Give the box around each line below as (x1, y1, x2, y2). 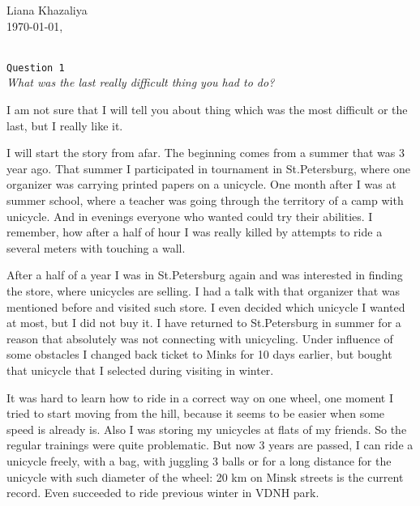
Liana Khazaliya (6, 2, 88, 18)
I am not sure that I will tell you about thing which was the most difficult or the (6, 101, 408, 118)
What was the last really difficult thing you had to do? (6, 74, 275, 91)
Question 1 (6, 62, 65, 74)
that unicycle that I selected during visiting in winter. (6, 361, 274, 378)
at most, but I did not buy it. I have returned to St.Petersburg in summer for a (6, 314, 401, 331)
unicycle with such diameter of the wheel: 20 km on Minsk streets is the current (6, 468, 404, 485)
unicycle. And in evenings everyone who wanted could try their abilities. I (6, 207, 373, 224)
